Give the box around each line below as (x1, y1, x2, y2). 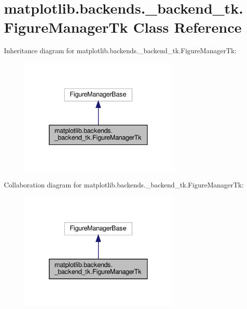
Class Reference (133, 17, 242, 37)
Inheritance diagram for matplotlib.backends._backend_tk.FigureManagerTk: (4, 45, 237, 56)
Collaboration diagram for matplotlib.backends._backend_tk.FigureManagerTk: (4, 179, 244, 189)
